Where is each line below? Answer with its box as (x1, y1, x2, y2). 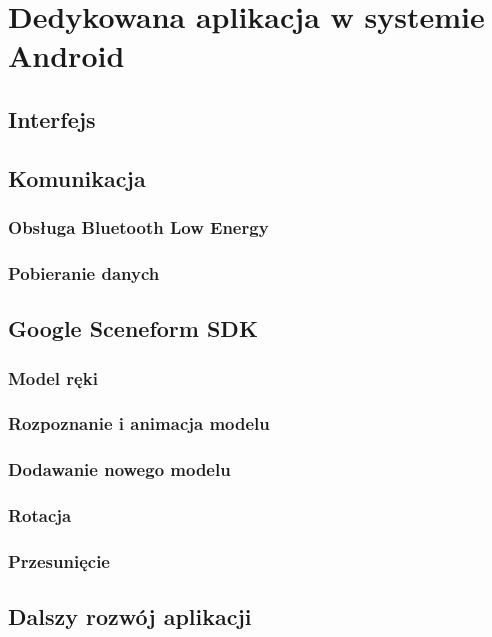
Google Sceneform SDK (8, 313, 258, 344)
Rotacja (8, 503, 72, 528)
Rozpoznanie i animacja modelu (8, 411, 270, 436)
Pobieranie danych (8, 260, 160, 285)
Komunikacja (8, 162, 146, 193)
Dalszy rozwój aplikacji (8, 601, 252, 632)
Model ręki (8, 365, 98, 390)
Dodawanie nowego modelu (8, 457, 231, 482)
